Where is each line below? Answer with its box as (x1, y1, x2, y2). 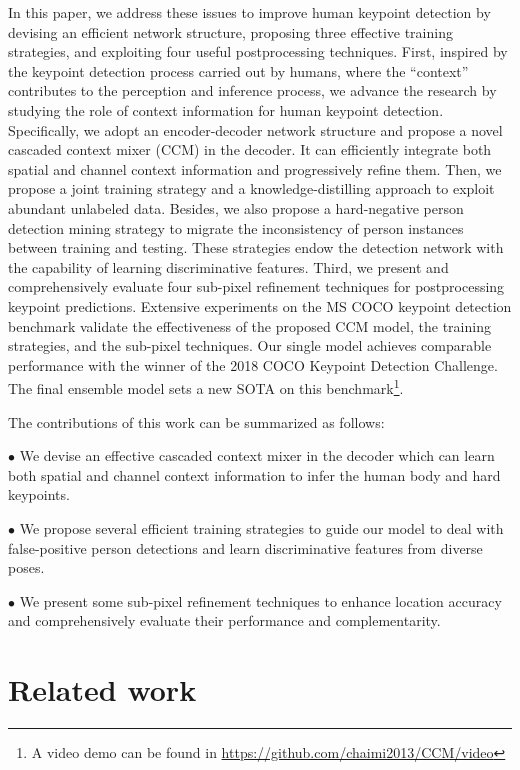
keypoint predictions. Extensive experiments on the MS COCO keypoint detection (8, 295, 512, 316)
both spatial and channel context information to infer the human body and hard (8, 464, 501, 485)
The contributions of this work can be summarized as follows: (8, 411, 385, 432)
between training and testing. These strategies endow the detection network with (8, 237, 504, 258)
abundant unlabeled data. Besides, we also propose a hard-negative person (8, 197, 464, 218)
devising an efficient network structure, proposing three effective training (8, 21, 453, 42)
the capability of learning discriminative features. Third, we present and (8, 256, 449, 277)
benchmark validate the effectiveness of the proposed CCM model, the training (8, 315, 491, 336)
